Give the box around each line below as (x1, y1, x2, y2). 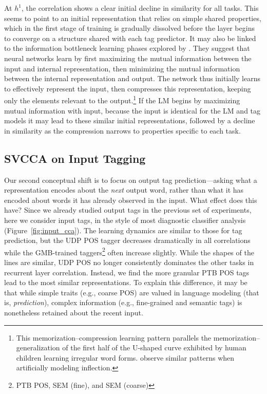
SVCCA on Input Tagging (4, 150, 146, 166)
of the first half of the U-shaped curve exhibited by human (62, 342, 246, 353)
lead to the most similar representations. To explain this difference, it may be (4, 277, 247, 288)
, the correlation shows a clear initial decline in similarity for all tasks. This (21, 3, 259, 13)
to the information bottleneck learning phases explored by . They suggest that (4, 43, 250, 53)
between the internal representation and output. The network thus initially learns (4, 73, 261, 84)
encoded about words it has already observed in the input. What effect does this (4, 194, 257, 205)
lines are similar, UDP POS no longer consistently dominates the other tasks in (4, 256, 254, 267)
